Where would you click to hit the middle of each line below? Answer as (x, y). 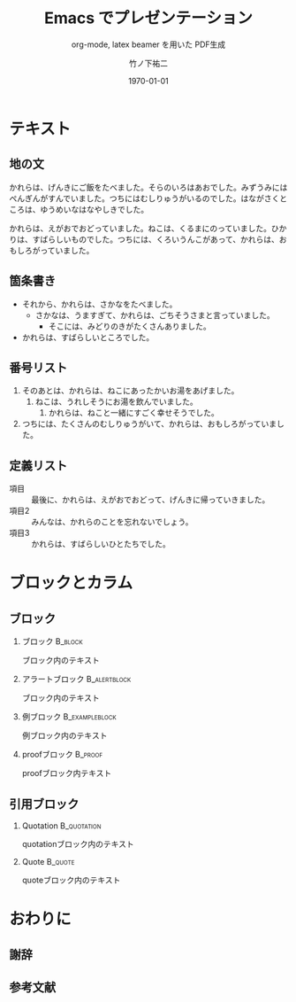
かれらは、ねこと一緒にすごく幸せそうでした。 (133, 413)
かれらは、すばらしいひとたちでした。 (101, 544)
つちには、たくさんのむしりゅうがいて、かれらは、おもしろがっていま (149, 424)
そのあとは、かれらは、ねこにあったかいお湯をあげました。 (130, 391)
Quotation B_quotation (61, 826)
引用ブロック (44, 804)
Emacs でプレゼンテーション (148, 18)
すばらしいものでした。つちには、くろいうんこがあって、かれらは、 (156, 239)
